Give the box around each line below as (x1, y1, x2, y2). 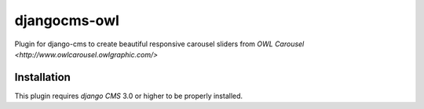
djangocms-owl (14, 12, 119, 29)
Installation (14, 71, 71, 84)
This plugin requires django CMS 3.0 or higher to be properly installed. (14, 91, 243, 100)
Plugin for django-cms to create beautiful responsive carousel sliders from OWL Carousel (14, 39, 305, 49)
